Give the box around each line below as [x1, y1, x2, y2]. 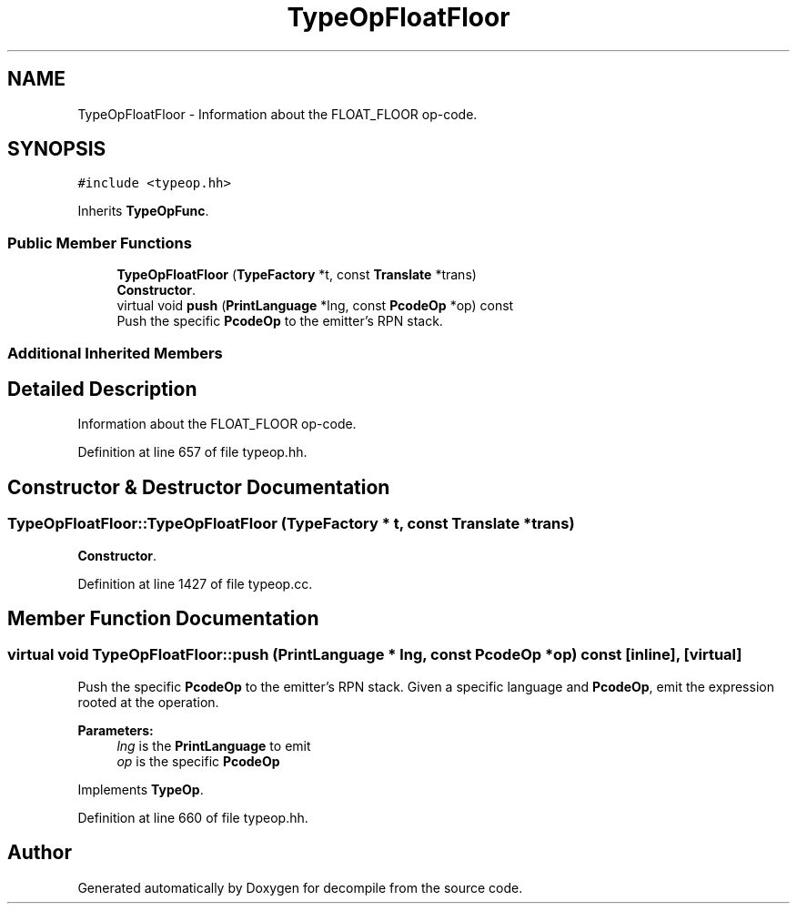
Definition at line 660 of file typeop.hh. [77, 809, 308, 825]
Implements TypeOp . [77, 781, 204, 797]
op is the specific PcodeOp [116, 753, 280, 769]
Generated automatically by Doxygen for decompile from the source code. [77, 879, 523, 896]
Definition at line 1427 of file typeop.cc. [77, 575, 313, 592]
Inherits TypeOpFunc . [77, 203, 209, 219]
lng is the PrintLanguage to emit [116, 737, 311, 754]
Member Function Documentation [7, 607, 319, 631]
